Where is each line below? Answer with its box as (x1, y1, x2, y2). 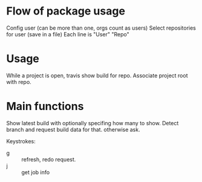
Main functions (6, 100, 84, 113)
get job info (21, 168, 50, 176)
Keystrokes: (6, 137, 36, 145)
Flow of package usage (6, 4, 126, 18)
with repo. (6, 78, 31, 85)
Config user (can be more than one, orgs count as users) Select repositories (6, 24, 197, 31)
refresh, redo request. (21, 155, 76, 163)
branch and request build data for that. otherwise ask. (6, 126, 140, 133)
